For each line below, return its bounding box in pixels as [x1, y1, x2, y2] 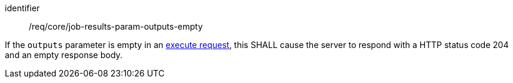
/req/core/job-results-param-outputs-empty [29, 21, 203, 31]
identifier [5, 3, 40, 13]
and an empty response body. [5, 50, 123, 60]
